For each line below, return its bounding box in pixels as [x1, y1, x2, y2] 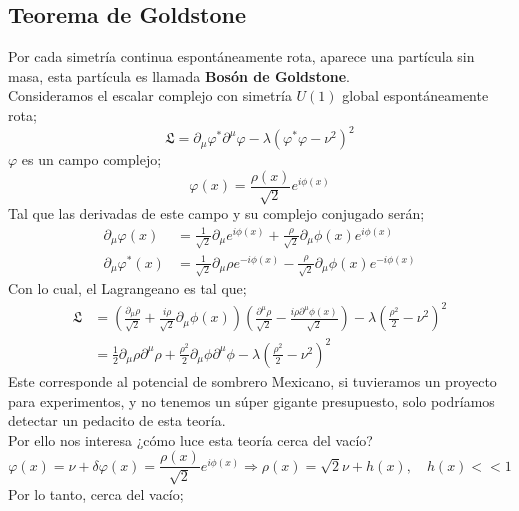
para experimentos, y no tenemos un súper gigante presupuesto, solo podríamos [8, 390, 495, 411]
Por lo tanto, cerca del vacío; [8, 483, 184, 504]
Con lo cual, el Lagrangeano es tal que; [8, 278, 247, 299]
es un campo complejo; [21, 149, 162, 170]
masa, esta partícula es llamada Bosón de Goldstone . [8, 65, 350, 86]
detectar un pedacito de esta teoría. [8, 410, 226, 431]
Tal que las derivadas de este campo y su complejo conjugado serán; [8, 203, 425, 224]
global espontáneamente [342, 85, 489, 106]
